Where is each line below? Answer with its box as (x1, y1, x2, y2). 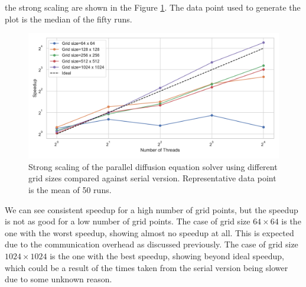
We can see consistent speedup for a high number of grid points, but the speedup (5, 203, 298, 216)
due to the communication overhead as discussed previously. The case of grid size (5, 238, 298, 250)
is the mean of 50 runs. (28, 183, 112, 195)
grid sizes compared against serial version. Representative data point (28, 172, 276, 184)
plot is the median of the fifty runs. (5, 12, 132, 25)
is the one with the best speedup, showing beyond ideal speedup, (50, 249, 284, 262)
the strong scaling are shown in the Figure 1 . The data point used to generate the (5, 1, 301, 13)
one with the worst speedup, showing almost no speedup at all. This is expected (5, 226, 294, 239)
